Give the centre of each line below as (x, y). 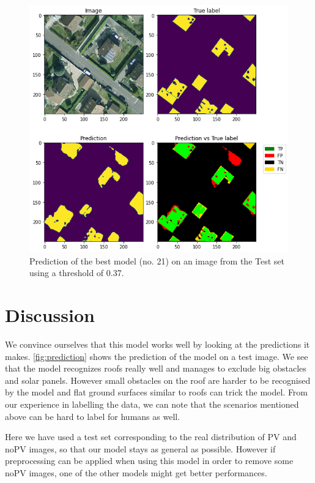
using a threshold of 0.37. (77, 273)
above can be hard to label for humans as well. (93, 416)
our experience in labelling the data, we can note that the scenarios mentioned (152, 404)
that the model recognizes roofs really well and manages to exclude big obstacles (156, 368)
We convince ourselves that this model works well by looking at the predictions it (157, 344)
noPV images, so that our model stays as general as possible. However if (140, 448)
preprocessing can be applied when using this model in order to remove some (149, 461)
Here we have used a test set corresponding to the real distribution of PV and (151, 437)
